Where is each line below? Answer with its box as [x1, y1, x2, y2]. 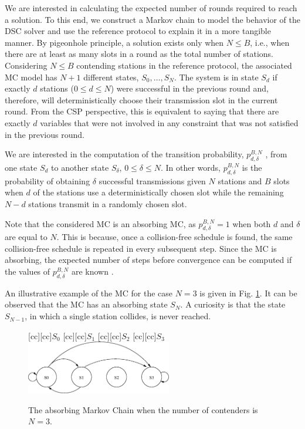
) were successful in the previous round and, [110, 82, 269, 94]
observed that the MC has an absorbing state [5, 298, 168, 310]
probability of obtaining [5, 174, 90, 187]
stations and [218, 174, 262, 187]
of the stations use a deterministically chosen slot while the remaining [33, 186, 284, 198]
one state [5, 161, 38, 173]
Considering [5, 59, 48, 71]
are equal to [5, 231, 48, 243]
